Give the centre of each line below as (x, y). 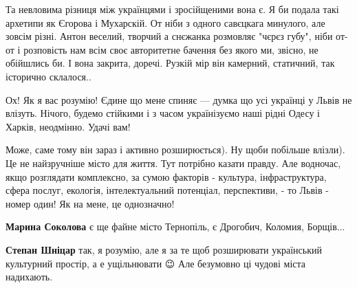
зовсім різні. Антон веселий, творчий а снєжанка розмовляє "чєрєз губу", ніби (169, 36)
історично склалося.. (48, 76)
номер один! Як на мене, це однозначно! (90, 203)
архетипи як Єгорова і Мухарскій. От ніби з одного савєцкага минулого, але (165, 22)
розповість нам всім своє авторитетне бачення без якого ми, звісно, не (171, 49)
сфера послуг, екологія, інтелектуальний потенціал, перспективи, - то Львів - (167, 190)
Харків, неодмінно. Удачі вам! (68, 126)
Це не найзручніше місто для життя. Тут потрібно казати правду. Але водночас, (173, 163)
